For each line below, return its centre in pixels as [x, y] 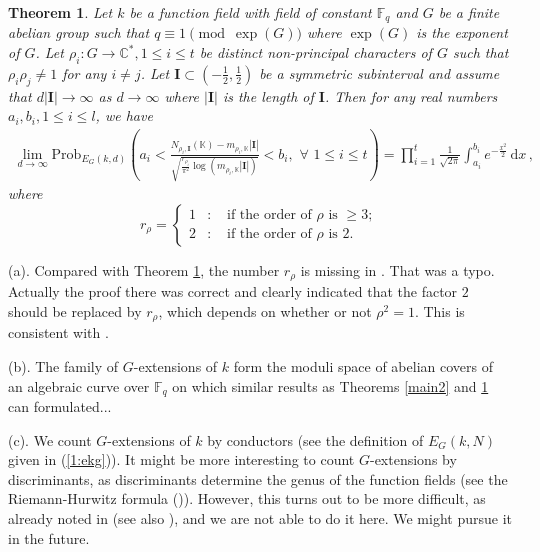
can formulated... [60, 406]
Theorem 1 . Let [60, 12]
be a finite [469, 12]
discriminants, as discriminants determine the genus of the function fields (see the [258, 478]
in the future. [49, 537]
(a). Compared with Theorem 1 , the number [144, 269]
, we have [124, 115]
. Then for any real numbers [411, 95]
